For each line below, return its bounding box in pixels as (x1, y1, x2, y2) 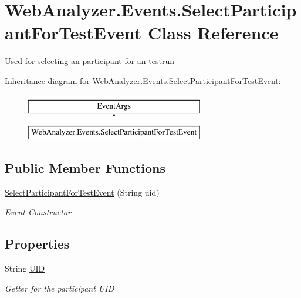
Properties (5, 235, 70, 253)
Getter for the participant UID (5, 282, 114, 294)
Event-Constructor (5, 206, 71, 218)
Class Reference (148, 21, 279, 45)
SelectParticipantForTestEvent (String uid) (5, 186, 160, 198)
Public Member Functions (5, 159, 165, 177)
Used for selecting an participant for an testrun (5, 55, 174, 67)
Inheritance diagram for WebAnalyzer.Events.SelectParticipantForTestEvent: (5, 74, 281, 86)
